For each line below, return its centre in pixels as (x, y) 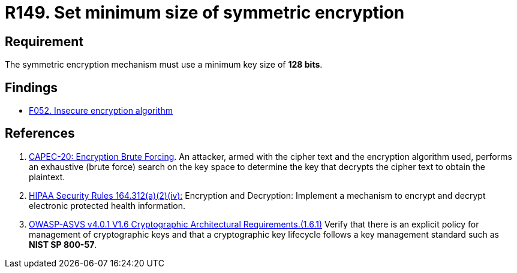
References (40, 134)
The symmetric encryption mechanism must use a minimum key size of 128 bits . (164, 65)
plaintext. (47, 177)
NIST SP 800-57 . (63, 244)
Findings (31, 87)
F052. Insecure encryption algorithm (101, 111)
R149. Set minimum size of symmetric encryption (205, 13)
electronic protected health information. (107, 205)
